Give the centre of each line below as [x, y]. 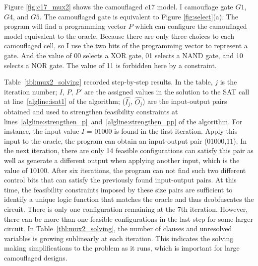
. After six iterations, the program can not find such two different [147, 170]
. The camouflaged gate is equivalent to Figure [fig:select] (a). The [139, 16]
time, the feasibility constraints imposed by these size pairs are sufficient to [118, 189]
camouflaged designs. [36, 257]
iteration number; [31, 91]
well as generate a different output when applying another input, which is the [122, 160]
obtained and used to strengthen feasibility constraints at [91, 112]
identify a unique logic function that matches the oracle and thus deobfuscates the [129, 199]
